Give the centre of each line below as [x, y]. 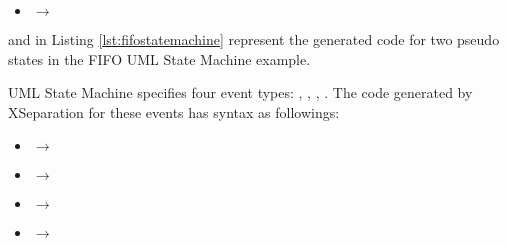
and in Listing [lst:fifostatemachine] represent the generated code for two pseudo [254, 39]
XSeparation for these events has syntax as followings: [174, 111]
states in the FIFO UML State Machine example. [159, 58]
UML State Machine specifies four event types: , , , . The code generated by [240, 92]
